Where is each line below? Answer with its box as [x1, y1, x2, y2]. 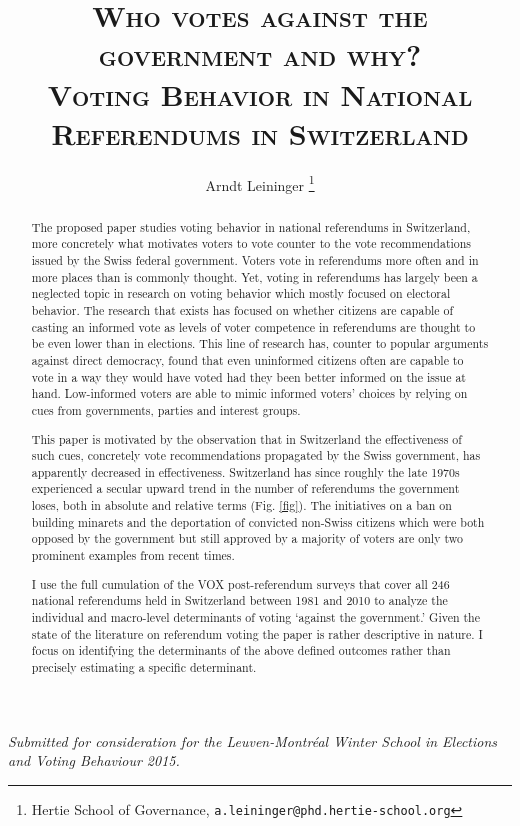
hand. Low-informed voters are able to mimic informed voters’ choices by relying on [31, 385, 468, 402]
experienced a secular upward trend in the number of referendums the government [31, 480, 460, 497]
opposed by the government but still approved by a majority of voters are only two [31, 530, 463, 547]
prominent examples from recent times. [31, 547, 235, 564]
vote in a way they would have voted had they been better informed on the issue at [31, 368, 466, 385]
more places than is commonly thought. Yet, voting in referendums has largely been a [31, 268, 478, 285]
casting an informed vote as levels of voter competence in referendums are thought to [31, 318, 476, 335]
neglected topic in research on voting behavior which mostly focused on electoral [31, 285, 451, 302]
